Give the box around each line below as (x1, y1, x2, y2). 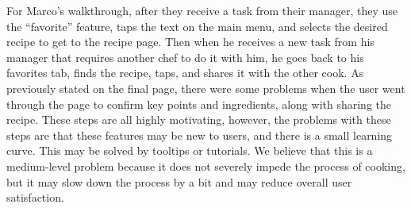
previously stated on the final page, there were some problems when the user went (6, 79, 405, 96)
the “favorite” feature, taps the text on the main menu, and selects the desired (6, 17, 388, 34)
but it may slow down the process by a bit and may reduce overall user (6, 173, 352, 190)
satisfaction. (6, 189, 64, 206)
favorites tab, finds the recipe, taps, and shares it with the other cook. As (6, 64, 364, 81)
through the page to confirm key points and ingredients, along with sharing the (6, 95, 391, 112)
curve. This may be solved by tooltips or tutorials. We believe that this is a (6, 142, 373, 159)
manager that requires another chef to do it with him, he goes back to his (6, 48, 364, 65)
